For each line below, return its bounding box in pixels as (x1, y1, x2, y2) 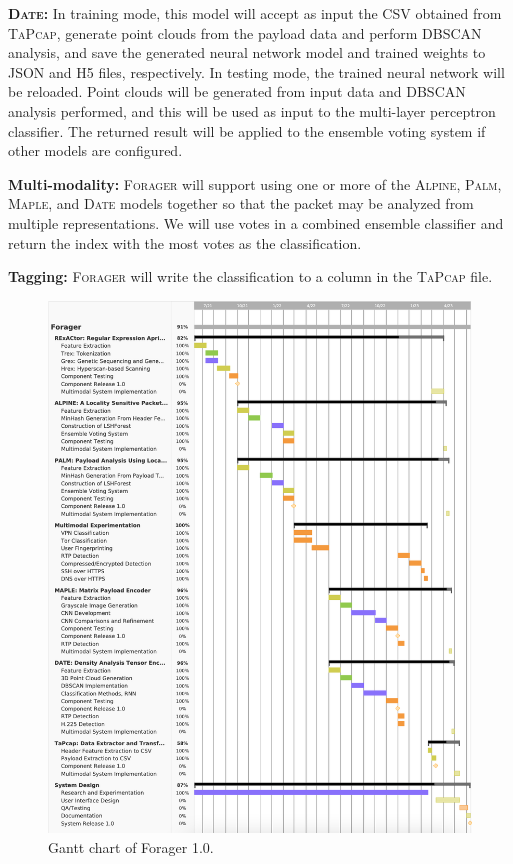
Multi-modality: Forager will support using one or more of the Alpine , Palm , (8, 173, 502, 194)
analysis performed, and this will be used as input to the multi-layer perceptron (8, 100, 496, 121)
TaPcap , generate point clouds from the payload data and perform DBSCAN (8, 22, 482, 43)
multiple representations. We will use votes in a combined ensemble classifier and (8, 212, 504, 233)
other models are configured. (8, 140, 183, 161)
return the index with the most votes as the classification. (8, 232, 362, 253)
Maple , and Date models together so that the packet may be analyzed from (8, 193, 474, 214)
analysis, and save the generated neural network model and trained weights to (8, 42, 486, 63)
